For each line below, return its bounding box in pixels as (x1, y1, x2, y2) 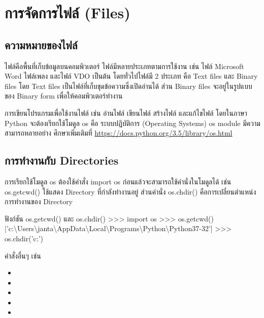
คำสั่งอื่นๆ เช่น (5, 250, 41, 261)
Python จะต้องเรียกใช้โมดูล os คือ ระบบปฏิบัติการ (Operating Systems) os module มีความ (5, 117, 260, 128)
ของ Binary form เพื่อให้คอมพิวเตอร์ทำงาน (5, 90, 123, 101)
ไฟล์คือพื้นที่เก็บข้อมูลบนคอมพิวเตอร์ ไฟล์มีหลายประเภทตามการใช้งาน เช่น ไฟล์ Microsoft (5, 60, 244, 71)
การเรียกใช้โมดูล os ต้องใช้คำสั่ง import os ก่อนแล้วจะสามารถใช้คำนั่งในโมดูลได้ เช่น (5, 176, 232, 186)
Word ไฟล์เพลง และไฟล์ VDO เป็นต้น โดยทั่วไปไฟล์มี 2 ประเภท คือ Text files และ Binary (5, 71, 258, 81)
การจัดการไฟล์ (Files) (5, 2, 130, 23)
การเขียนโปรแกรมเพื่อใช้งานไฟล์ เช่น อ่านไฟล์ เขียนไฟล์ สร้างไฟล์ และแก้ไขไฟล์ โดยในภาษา (5, 107, 247, 118)
